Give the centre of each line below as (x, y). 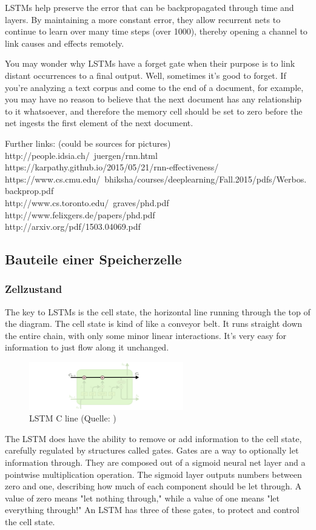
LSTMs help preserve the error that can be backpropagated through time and (150, 7)
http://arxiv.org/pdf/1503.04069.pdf (73, 226)
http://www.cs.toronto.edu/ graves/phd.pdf (87, 202)
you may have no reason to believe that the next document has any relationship (153, 99)
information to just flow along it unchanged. (87, 347)
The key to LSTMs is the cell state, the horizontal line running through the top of (158, 311)
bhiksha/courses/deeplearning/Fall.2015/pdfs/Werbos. (206, 179)
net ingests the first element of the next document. (99, 123)
